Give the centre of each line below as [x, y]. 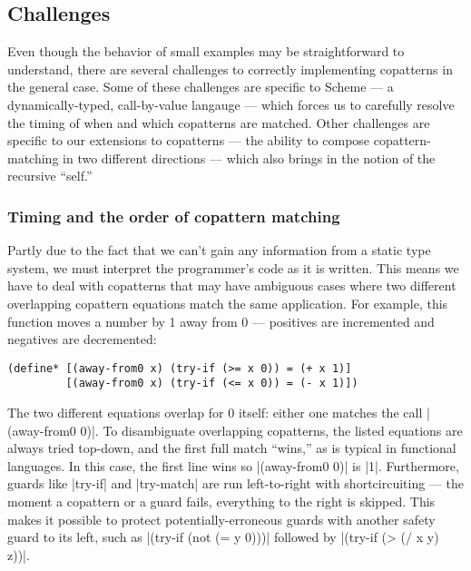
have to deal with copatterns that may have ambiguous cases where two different [232, 285]
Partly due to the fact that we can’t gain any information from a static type [219, 250]
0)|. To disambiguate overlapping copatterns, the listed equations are [271, 430]
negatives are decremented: [82, 339]
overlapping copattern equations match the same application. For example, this [228, 303]
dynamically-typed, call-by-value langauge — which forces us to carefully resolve [231, 104]
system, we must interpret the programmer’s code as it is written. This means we [233, 267]
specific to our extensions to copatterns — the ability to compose [189, 140]
